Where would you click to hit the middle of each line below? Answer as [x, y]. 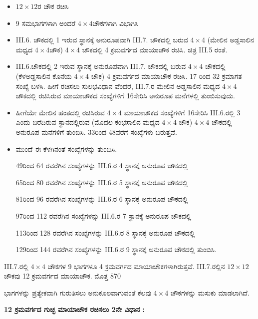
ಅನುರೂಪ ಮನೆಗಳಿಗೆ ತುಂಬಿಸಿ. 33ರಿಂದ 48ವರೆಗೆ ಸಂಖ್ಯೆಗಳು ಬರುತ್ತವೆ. [96, 132]
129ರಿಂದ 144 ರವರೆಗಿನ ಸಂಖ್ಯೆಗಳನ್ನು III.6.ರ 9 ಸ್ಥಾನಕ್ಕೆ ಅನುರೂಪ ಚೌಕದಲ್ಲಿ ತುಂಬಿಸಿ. [116, 249]
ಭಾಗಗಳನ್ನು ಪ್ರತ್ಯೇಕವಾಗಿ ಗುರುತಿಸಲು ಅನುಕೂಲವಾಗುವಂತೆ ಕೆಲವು [78, 292]
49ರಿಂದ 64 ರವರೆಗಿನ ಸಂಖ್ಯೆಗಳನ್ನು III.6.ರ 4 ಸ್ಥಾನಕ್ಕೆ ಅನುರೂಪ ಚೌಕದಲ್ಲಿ [102, 165]
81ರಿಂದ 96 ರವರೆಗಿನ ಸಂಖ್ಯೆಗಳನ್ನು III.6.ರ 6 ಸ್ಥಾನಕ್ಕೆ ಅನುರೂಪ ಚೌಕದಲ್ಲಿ [102, 199]
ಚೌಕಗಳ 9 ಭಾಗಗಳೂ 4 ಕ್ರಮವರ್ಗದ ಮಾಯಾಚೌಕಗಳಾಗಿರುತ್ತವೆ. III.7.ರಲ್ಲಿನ [136, 266]
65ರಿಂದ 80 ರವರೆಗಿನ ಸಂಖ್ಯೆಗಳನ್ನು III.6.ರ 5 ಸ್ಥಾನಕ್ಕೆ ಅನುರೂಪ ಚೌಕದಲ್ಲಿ [102, 182]
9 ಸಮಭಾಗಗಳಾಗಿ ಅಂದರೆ [46, 23]
